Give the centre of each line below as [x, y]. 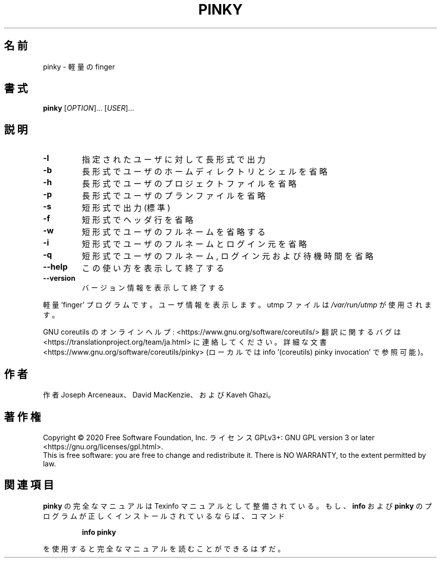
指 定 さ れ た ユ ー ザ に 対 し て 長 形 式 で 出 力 [174, 160]
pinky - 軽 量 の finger [79, 66]
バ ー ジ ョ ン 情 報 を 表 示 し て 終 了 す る [153, 288]
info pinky [99, 532]
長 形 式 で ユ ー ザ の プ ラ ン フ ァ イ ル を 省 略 [174, 196]
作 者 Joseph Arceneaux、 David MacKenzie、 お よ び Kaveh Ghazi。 [159, 395]
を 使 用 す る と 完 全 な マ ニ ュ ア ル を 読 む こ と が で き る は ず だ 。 [164, 548]
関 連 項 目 [29, 485]
